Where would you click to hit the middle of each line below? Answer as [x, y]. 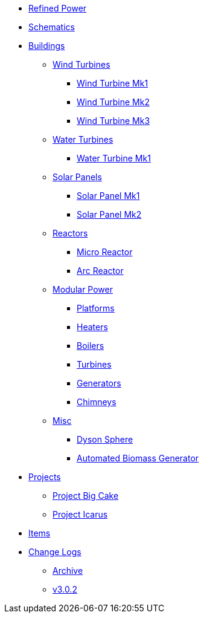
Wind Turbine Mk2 [113, 102]
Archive [68, 571]
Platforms [96, 308]
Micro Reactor [105, 252]
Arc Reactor [100, 271]
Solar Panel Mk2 [109, 214]
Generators [99, 383]
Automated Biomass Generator [138, 458]
